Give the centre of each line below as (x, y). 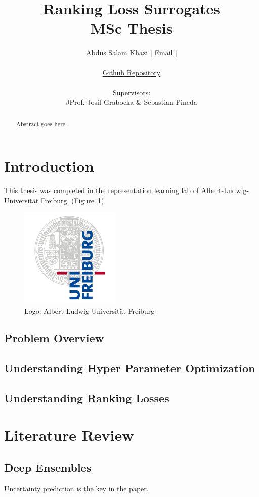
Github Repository (132, 72)
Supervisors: (132, 92)
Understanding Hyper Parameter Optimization (130, 368)
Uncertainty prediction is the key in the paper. (76, 488)
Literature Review (69, 435)
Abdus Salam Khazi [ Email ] (132, 52)
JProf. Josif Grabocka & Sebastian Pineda (132, 102)
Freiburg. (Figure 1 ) (72, 200)
